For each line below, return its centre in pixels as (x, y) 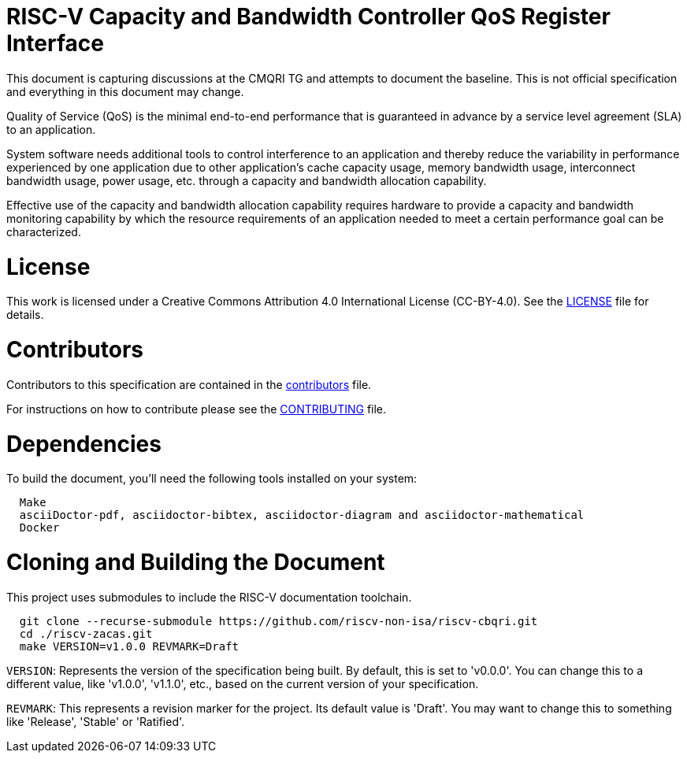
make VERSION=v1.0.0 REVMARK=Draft (129, 646)
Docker (39, 528)
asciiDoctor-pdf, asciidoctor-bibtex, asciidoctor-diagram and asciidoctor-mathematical (302, 515)
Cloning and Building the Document (196, 562)
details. (25, 315)
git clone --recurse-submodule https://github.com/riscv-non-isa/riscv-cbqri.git (279, 621)
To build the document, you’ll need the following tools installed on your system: (212, 479)
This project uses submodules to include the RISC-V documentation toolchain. (209, 597)
